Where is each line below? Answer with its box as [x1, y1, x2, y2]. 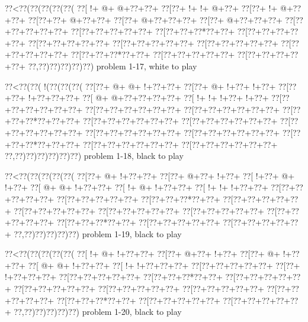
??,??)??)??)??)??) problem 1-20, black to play [14, 305, 182, 318]
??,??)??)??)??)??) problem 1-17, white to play [28, 59, 197, 72]
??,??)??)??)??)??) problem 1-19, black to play [14, 227, 182, 240]
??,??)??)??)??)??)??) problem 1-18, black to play [5, 149, 184, 162]
